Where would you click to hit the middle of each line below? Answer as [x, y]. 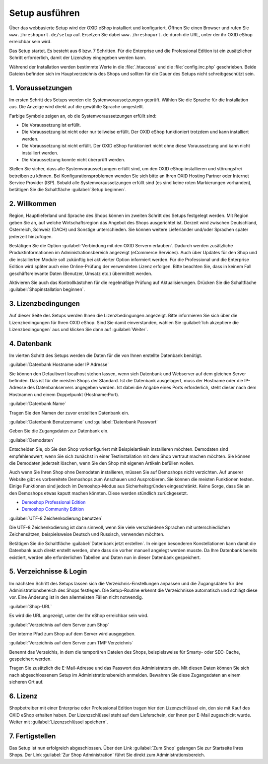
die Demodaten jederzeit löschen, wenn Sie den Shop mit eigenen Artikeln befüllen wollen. [102, 463]
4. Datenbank [31, 343]
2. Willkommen [33, 204]
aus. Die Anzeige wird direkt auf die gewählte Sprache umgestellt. [77, 107]
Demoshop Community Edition [53, 509]
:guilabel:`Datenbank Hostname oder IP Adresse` [59, 364]
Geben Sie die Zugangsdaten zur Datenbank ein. [59, 431]
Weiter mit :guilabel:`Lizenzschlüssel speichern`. [59, 722]
